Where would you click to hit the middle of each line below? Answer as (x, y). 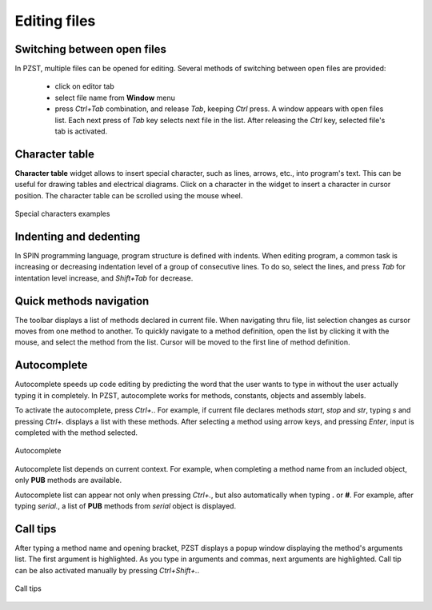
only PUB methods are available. (68, 480)
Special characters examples (62, 214)
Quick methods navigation (82, 301)
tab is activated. (81, 131)
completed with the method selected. (76, 433)
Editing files (55, 21)
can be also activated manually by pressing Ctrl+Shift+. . (107, 570)
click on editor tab (85, 86)
